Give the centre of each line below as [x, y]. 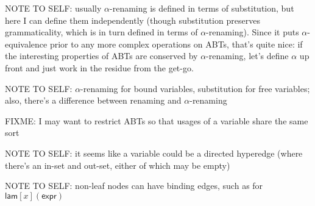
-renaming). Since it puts [253, 32]
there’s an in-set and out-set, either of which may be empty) [118, 165]
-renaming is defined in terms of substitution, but [202, 8]
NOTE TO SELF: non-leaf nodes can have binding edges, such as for [134, 186]
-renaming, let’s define [247, 56]
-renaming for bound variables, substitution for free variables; [195, 88]
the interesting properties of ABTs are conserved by [101, 56]
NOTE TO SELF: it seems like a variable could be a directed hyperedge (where [154, 153]
